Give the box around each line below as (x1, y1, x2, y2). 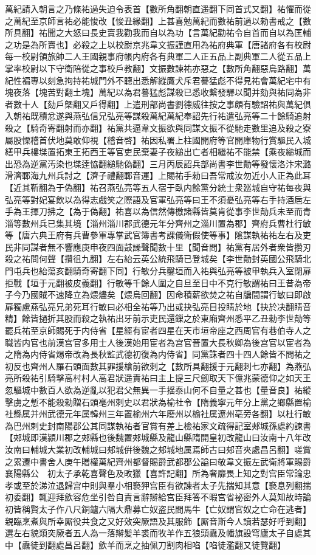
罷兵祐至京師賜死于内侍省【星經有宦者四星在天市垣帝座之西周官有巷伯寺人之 (5, 324, 311, 337)
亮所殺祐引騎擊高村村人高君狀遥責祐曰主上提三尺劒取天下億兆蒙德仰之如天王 (5, 371, 311, 384)
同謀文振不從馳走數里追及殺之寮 (183, 121, 311, 134)
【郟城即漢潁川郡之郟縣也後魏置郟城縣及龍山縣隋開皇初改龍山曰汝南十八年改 (5, 431, 311, 444)
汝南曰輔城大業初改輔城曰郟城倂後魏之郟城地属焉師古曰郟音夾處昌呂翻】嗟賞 (5, 443, 311, 455)
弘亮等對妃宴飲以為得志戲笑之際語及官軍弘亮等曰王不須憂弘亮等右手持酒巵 (5, 193, 303, 205)
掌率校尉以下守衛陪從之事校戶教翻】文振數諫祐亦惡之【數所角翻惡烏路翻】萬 (5, 61, 311, 74)
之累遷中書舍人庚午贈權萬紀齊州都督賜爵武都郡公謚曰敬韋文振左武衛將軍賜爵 (5, 455, 311, 467)
